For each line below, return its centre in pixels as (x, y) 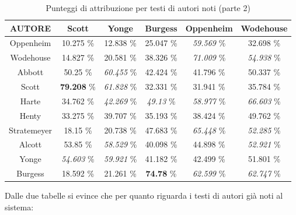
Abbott (30, 72)
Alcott (30, 144)
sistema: (19, 207)
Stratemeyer (30, 130)
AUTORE (30, 28)
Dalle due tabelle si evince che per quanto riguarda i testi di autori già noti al (144, 195)
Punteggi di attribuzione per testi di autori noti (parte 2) (148, 8)
